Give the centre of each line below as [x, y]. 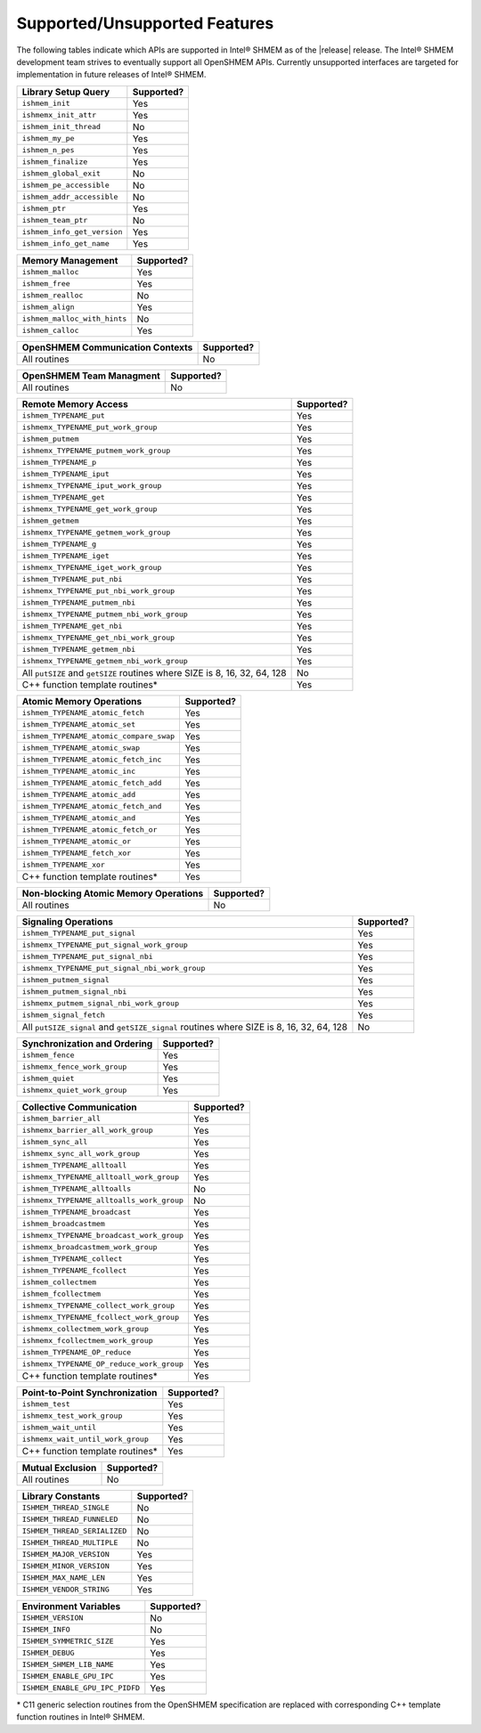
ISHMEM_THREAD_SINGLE [66, 1508]
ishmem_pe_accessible [66, 186]
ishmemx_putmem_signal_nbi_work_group [101, 1003]
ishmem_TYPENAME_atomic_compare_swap [98, 736]
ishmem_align [48, 307]
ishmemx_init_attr [59, 115]
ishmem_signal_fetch [64, 1015]
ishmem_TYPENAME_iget [66, 556]
